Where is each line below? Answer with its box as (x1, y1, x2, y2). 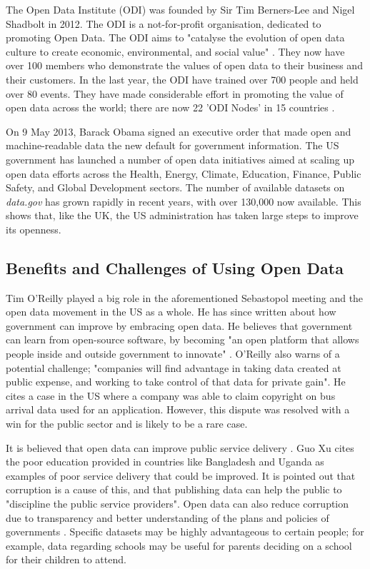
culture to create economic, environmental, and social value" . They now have (6, 44, 345, 59)
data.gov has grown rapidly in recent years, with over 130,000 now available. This (6, 193, 361, 208)
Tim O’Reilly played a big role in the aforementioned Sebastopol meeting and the (6, 290, 364, 305)
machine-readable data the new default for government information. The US (6, 138, 339, 153)
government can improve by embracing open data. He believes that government (6, 318, 353, 333)
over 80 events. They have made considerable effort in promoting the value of (6, 86, 344, 101)
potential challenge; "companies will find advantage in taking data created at (6, 360, 341, 375)
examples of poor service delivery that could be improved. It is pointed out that (6, 468, 356, 483)
